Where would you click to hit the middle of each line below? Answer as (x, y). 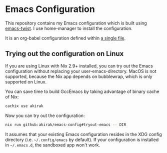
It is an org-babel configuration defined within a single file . (65, 38)
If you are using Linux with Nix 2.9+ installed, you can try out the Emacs (79, 65)
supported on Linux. (26, 81)
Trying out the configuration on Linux (64, 54)
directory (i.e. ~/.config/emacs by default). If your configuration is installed (82, 139)
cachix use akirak (24, 106)
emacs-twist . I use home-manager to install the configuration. (69, 28)
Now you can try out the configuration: (45, 115)
